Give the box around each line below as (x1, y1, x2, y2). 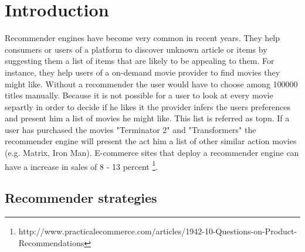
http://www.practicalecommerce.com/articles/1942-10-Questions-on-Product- (18, 225, 297, 237)
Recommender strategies (5, 189, 157, 207)
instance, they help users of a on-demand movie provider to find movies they (5, 66, 280, 78)
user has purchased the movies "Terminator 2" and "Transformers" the (5, 123, 256, 135)
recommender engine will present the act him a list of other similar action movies (5, 135, 297, 147)
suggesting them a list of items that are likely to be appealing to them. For (5, 55, 274, 67)
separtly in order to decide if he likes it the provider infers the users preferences (5, 100, 290, 113)
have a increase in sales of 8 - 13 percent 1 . (5, 158, 158, 172)
